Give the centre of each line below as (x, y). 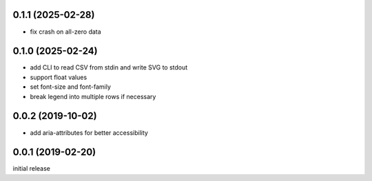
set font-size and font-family (71, 87)
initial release (32, 169)
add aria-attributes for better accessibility (89, 132)
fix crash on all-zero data (65, 32)
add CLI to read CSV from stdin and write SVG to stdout (109, 67)
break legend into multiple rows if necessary (93, 96)
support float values (59, 77)
